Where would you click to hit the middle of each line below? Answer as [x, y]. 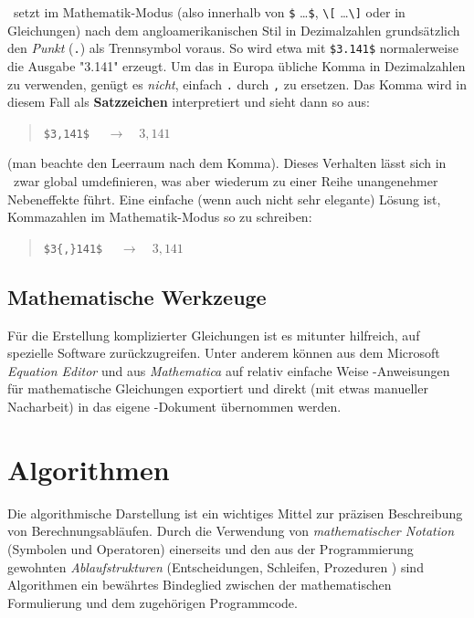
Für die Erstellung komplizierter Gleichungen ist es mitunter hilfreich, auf [214, 335]
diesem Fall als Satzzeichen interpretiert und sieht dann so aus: [189, 102]
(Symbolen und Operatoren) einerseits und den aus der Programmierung [211, 548]
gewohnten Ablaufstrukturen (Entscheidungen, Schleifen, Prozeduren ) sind [216, 566]
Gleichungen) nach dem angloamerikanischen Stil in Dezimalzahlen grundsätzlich [234, 30]
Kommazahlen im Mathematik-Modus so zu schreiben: [160, 217]
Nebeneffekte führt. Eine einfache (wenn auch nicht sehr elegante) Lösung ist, [224, 199]
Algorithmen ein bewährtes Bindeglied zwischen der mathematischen [200, 585]
